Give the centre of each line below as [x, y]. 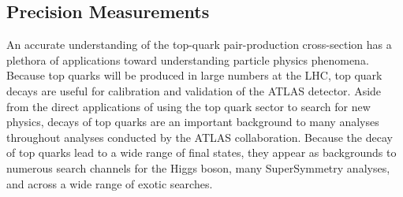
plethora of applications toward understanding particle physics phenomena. [188, 59]
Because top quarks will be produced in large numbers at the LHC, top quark [194, 75]
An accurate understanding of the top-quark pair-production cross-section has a [199, 45]
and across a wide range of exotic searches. [110, 183]
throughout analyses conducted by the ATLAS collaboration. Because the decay [200, 137]
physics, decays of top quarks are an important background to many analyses [193, 122]
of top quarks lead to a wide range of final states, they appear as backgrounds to [201, 152]
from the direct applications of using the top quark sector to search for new [188, 106]
